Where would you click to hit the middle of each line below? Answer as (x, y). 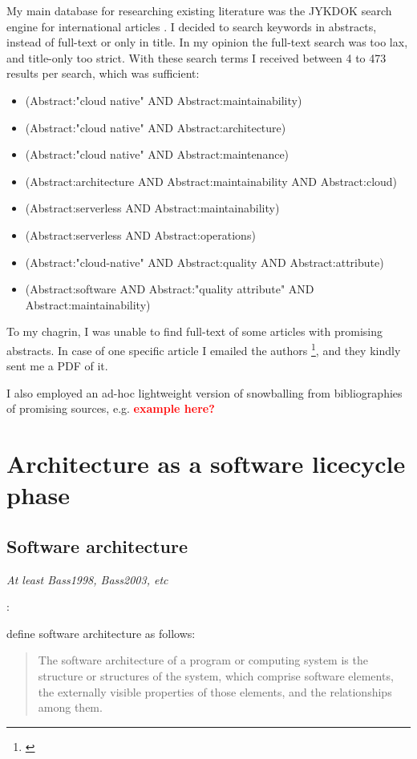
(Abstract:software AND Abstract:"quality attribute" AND (170, 289)
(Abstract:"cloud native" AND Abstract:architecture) (156, 127)
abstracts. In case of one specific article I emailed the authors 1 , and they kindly (204, 349)
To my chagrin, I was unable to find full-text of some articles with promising (195, 331)
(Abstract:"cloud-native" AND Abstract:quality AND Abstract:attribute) (204, 262)
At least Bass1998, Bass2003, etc (87, 579)
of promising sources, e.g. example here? (111, 408)
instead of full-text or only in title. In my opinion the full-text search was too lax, (207, 42)
